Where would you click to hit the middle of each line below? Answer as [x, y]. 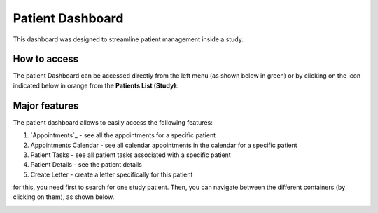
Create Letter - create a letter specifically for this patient [112, 174]
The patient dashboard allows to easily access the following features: [113, 122]
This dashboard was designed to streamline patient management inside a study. [128, 39]
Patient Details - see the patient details [86, 165]
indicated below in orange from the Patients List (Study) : [96, 85]
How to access [46, 59]
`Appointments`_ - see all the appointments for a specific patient [123, 135]
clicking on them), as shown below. [64, 197]
